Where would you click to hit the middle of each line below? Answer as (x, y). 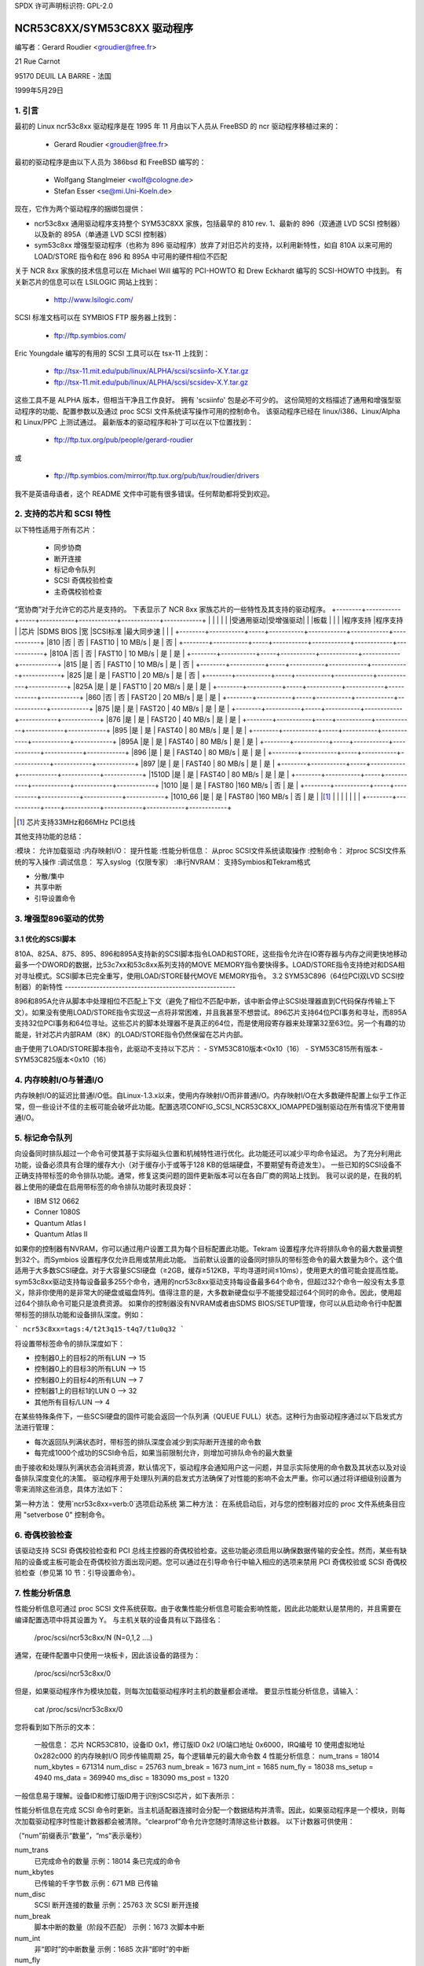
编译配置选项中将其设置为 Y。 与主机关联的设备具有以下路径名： (119, 1619)
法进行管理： (35, 1427)
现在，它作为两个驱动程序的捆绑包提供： (80, 209)
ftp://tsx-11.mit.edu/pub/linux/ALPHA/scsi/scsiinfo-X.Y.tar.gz (151, 371)
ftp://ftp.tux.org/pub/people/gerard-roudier (124, 440)
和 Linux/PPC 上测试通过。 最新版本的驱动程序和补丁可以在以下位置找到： (134, 422)
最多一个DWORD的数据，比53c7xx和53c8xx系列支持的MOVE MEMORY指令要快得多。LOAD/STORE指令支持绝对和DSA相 (210, 965)
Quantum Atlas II (61, 1234)
